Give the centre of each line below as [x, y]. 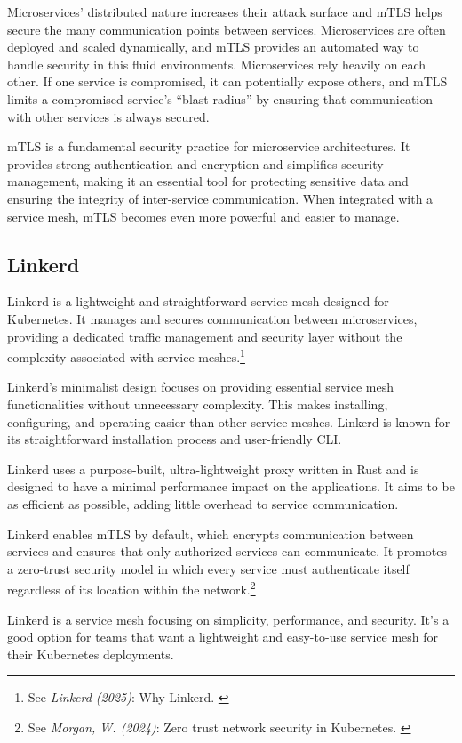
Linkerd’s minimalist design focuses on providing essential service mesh [200, 387]
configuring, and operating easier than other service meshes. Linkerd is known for [229, 421]
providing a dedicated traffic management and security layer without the [205, 336]
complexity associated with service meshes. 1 [126, 355]
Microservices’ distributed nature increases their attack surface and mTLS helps [225, 12]
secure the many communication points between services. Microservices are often [227, 29]
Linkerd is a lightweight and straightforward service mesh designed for [198, 301]
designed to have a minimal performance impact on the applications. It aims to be [231, 486]
